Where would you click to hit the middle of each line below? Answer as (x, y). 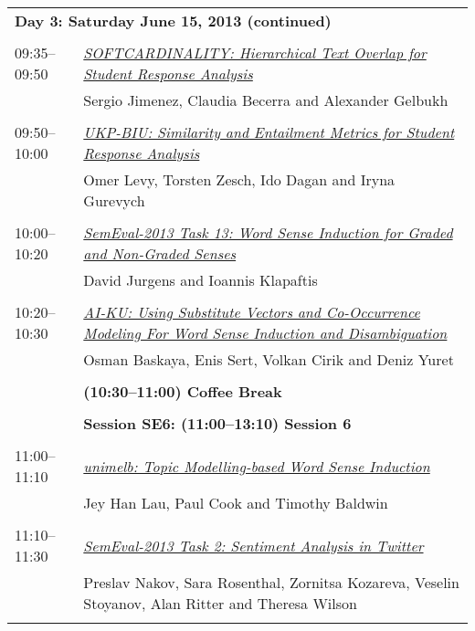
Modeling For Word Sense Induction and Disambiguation (265, 333)
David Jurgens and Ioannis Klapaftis (201, 280)
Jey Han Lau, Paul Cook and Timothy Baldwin (236, 503)
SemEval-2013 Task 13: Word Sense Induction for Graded (268, 232)
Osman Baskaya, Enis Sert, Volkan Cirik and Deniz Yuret (269, 359)
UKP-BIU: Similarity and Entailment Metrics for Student (269, 132)
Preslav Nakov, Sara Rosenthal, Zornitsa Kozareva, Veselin (271, 582)
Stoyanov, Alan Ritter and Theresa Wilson (220, 603)
